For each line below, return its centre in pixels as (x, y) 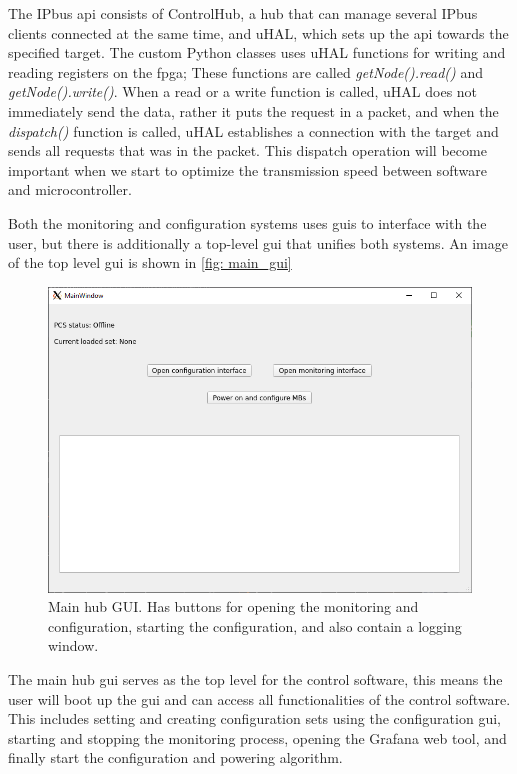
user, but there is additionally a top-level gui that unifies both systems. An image (258, 242)
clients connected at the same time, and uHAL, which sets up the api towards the (258, 32)
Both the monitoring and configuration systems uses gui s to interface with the (247, 222)
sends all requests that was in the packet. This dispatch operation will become (247, 150)
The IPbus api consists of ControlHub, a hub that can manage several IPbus (243, 13)
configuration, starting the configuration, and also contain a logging (255, 625)
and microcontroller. (70, 189)
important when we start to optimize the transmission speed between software (247, 169)
